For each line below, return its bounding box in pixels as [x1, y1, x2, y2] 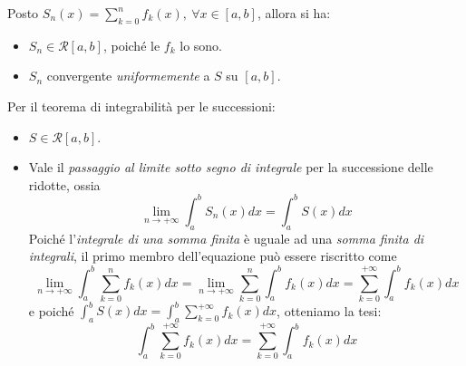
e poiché [28, 301, 74, 320]
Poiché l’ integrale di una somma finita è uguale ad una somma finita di [28, 228, 424, 247]
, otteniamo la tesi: [277, 301, 382, 320]
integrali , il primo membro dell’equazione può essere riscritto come [28, 246, 397, 265]
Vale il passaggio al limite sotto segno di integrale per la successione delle [28, 158, 433, 177]
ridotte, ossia [28, 175, 101, 194]
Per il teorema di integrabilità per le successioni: [7, 96, 276, 115]
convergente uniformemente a [46, 66, 210, 85]
